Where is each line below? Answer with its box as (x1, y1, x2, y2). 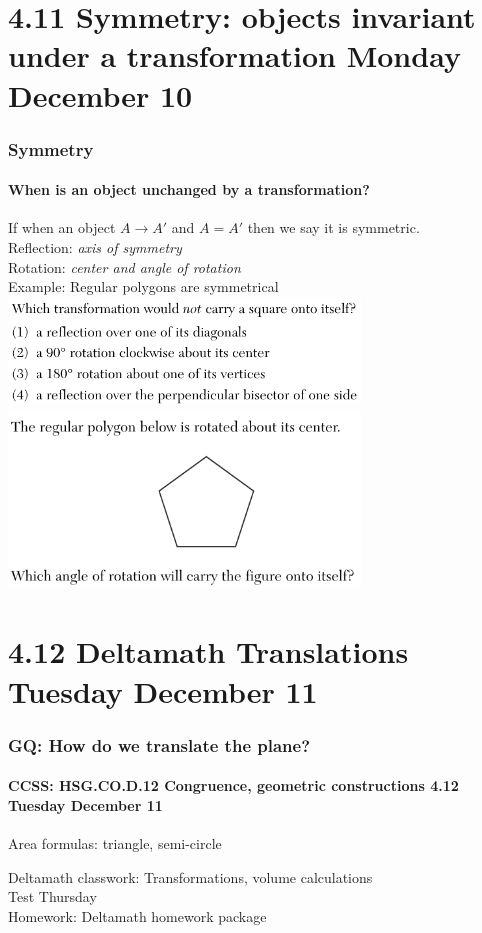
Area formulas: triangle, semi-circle (8, 833, 222, 854)
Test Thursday (8, 886, 97, 907)
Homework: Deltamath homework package (8, 905, 267, 926)
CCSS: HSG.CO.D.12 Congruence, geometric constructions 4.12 (8, 775, 459, 796)
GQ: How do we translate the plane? (8, 732, 311, 757)
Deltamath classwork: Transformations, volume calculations (8, 866, 373, 887)
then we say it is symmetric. (247, 217, 420, 238)
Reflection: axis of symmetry (8, 236, 182, 257)
